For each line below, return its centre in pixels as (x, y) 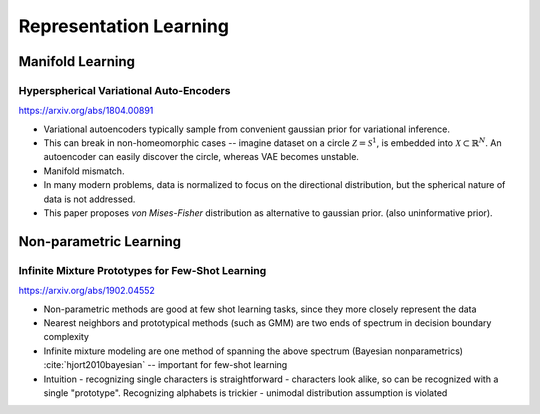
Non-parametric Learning (100, 241)
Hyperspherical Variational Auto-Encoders (124, 90)
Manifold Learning (76, 61)
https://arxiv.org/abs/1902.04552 (86, 291)
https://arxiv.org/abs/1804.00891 (86, 111)
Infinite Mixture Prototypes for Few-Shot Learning (142, 270)
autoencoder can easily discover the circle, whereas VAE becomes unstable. (201, 157)
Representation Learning (124, 26)
